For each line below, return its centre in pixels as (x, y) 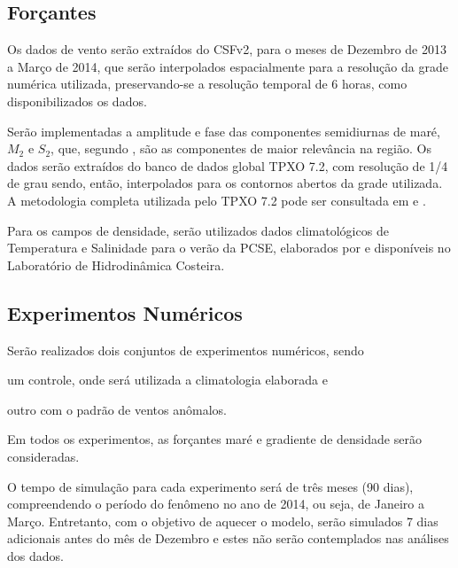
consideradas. (43, 456)
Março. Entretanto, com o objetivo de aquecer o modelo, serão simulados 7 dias (223, 521)
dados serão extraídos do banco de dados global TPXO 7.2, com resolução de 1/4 (228, 165)
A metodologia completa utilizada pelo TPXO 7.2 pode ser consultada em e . (217, 200)
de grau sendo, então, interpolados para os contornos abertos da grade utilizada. (225, 183)
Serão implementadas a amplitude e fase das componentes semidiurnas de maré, (224, 131)
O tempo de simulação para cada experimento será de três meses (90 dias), (210, 486)
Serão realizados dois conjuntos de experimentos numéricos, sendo (186, 350)
